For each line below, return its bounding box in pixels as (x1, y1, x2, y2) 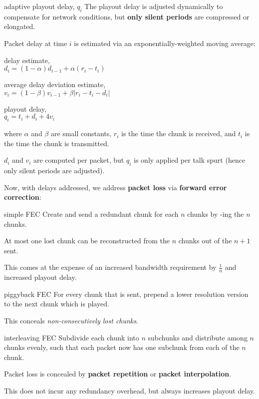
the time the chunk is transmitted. (4, 138, 109, 148)
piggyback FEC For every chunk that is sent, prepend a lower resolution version (4, 288, 249, 299)
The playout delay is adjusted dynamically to (84, 1, 223, 11)
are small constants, (50, 128, 112, 139)
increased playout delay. (4, 272, 77, 282)
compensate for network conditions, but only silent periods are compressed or (4, 11, 250, 22)
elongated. (4, 21, 35, 32)
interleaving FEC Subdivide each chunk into (4, 332, 139, 342)
